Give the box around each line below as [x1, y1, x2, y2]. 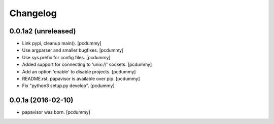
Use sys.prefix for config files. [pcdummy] [22, 54, 111, 60]
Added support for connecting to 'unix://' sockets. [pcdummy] [22, 61, 152, 68]
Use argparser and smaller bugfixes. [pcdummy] [22, 47, 124, 53]
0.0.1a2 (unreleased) [9, 27, 76, 35]
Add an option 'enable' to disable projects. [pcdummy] [22, 68, 136, 74]
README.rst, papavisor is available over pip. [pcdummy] [22, 76, 140, 82]
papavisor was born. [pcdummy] [22, 109, 91, 115]
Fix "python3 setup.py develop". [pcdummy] [22, 82, 115, 89]
